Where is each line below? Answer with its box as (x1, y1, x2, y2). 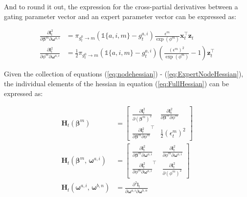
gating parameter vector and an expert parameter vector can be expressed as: (4, 11, 236, 21)
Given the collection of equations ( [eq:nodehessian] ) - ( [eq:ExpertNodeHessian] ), (4, 69, 244, 79)
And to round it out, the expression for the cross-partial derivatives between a (4, 1, 238, 11)
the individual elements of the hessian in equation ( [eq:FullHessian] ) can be (4, 78, 229, 89)
